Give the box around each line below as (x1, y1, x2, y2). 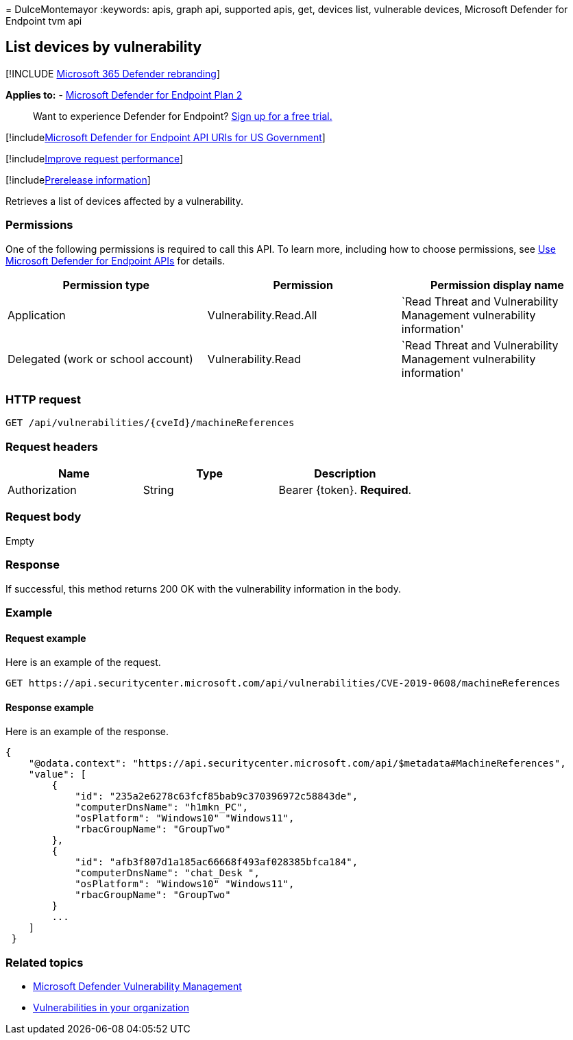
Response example (5, 701, 94, 713)
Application (8, 308, 66, 322)
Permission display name (430, 277, 564, 292)
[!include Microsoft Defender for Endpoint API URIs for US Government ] (5, 131, 326, 143)
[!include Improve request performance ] (5, 152, 184, 164)
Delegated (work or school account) (8, 351, 193, 366)
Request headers (5, 439, 99, 454)
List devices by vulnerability (5, 38, 202, 56)
